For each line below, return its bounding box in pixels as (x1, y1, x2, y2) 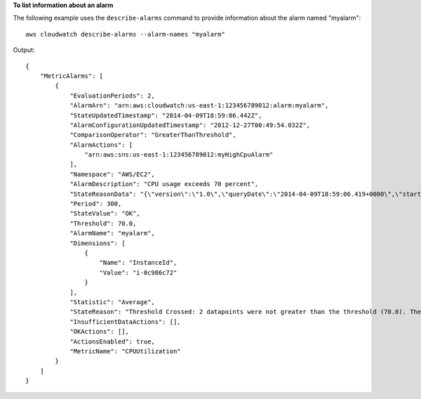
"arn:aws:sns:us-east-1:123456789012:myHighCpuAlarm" (84, 151, 274, 159)
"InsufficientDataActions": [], (69, 318, 182, 326)
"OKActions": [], (69, 327, 130, 336)
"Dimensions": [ (69, 239, 126, 247)
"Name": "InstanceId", (99, 259, 178, 267)
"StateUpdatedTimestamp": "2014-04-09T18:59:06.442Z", (69, 111, 262, 119)
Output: (13, 46, 35, 54)
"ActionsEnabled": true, (69, 337, 156, 346)
